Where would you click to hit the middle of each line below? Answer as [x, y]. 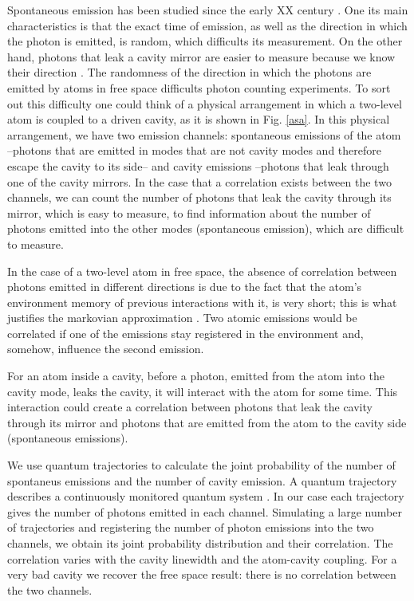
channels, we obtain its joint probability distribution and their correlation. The [200, 543]
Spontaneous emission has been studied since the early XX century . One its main [208, 10]
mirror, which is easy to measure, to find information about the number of [189, 212]
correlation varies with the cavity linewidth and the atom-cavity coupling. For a [202, 558]
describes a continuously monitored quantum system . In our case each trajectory [206, 496]
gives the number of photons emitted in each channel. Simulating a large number [205, 511]
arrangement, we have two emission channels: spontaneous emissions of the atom [204, 134]
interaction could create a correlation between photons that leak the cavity [190, 407]
